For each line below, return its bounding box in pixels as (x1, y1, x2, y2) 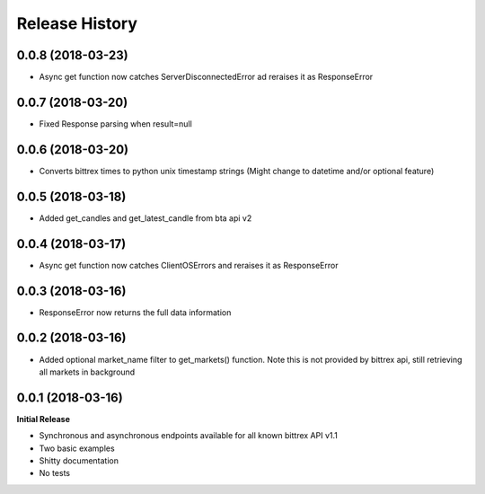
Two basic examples (39, 443, 116, 454)
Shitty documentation (39, 454, 119, 466)
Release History (16, 13, 138, 33)
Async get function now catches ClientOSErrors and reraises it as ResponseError (39, 260, 339, 270)
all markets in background (39, 366, 136, 377)
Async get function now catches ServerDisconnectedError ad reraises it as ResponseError (39, 72, 374, 83)
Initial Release (16, 413, 71, 424)
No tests (39, 468, 71, 479)
